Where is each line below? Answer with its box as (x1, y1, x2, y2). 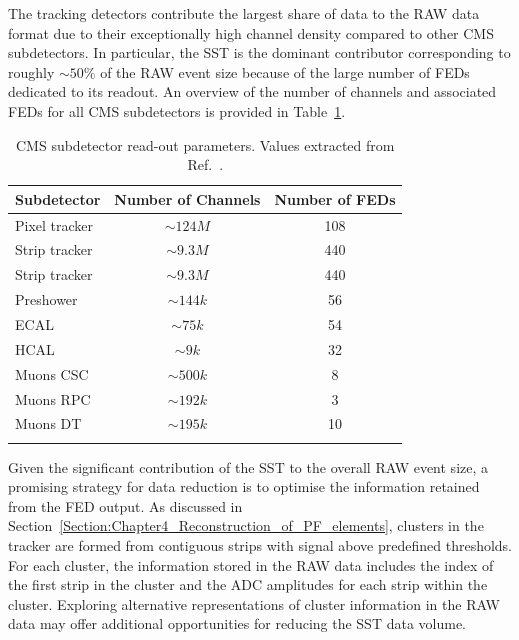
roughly (8, 61, 55, 82)
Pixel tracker (15, 214, 94, 235)
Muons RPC (15, 388, 91, 409)
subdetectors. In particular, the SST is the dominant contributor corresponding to (8, 42, 511, 63)
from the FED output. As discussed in (8, 495, 243, 516)
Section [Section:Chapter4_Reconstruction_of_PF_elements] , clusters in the (8, 515, 484, 536)
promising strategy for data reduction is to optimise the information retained (8, 476, 480, 497)
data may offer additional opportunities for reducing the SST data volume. (8, 613, 467, 634)
